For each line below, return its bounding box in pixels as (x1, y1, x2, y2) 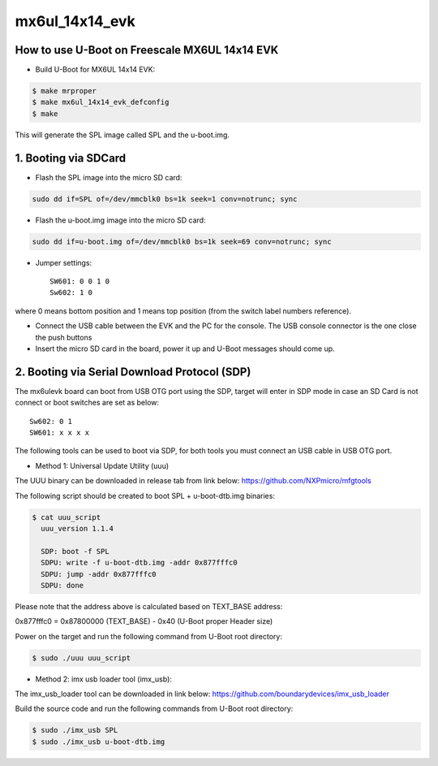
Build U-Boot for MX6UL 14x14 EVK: (35, 65, 156, 75)
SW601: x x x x (29, 428, 90, 438)
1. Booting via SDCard (15, 151, 127, 165)
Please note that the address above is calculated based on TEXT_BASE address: (15, 601, 283, 611)
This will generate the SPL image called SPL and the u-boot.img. (15, 130, 230, 140)
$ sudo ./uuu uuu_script (32, 653, 131, 662)
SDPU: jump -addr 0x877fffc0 (41, 569, 157, 578)
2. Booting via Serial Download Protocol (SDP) (15, 365, 251, 379)
